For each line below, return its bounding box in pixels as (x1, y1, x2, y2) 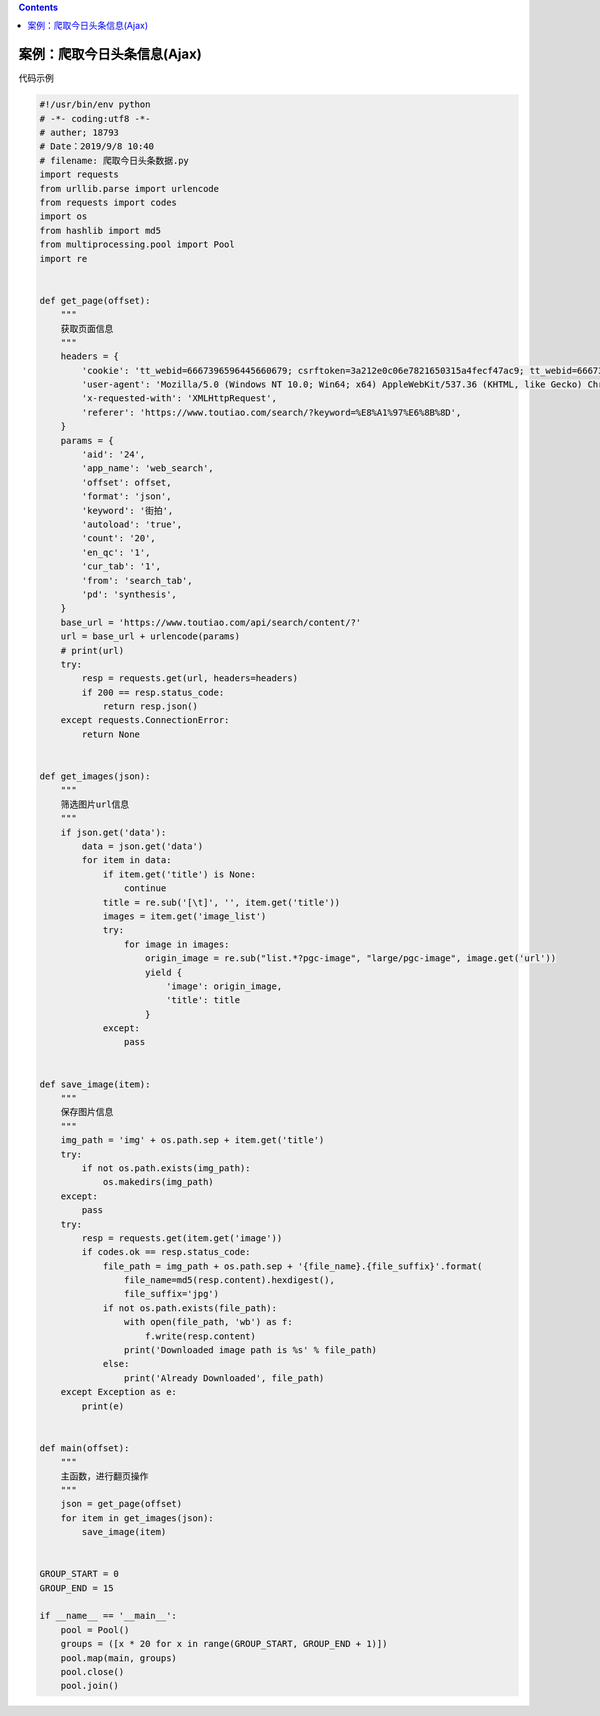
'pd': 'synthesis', (81, 588, 177, 600)
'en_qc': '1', (81, 546, 151, 558)
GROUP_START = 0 (39, 1568, 120, 1580)
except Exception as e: (60, 1386, 177, 1398)
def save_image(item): (39, 1078, 151, 1090)
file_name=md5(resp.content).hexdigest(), (123, 1275, 335, 1286)
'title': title (165, 995, 240, 1006)
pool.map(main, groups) (60, 1652, 177, 1664)
